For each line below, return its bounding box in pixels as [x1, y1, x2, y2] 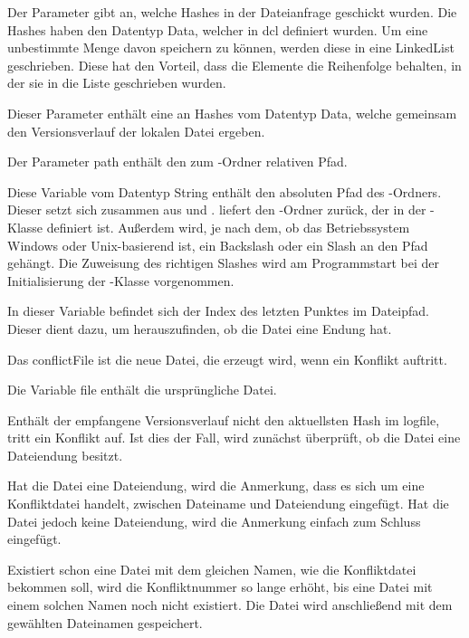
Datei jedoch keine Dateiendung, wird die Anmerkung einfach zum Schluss [7, 511, 421, 530]
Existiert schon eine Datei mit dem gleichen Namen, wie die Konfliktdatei [7, 559, 416, 578]
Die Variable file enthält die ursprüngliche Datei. [7, 380, 277, 399]
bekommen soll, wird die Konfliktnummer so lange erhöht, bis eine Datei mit [7, 577, 433, 596]
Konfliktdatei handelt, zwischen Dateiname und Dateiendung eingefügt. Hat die [7, 494, 449, 513]
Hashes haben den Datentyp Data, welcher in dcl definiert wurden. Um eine [7, 20, 428, 39]
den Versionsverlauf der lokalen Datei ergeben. [7, 121, 265, 140]
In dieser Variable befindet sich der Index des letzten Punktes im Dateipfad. [7, 301, 429, 320]
